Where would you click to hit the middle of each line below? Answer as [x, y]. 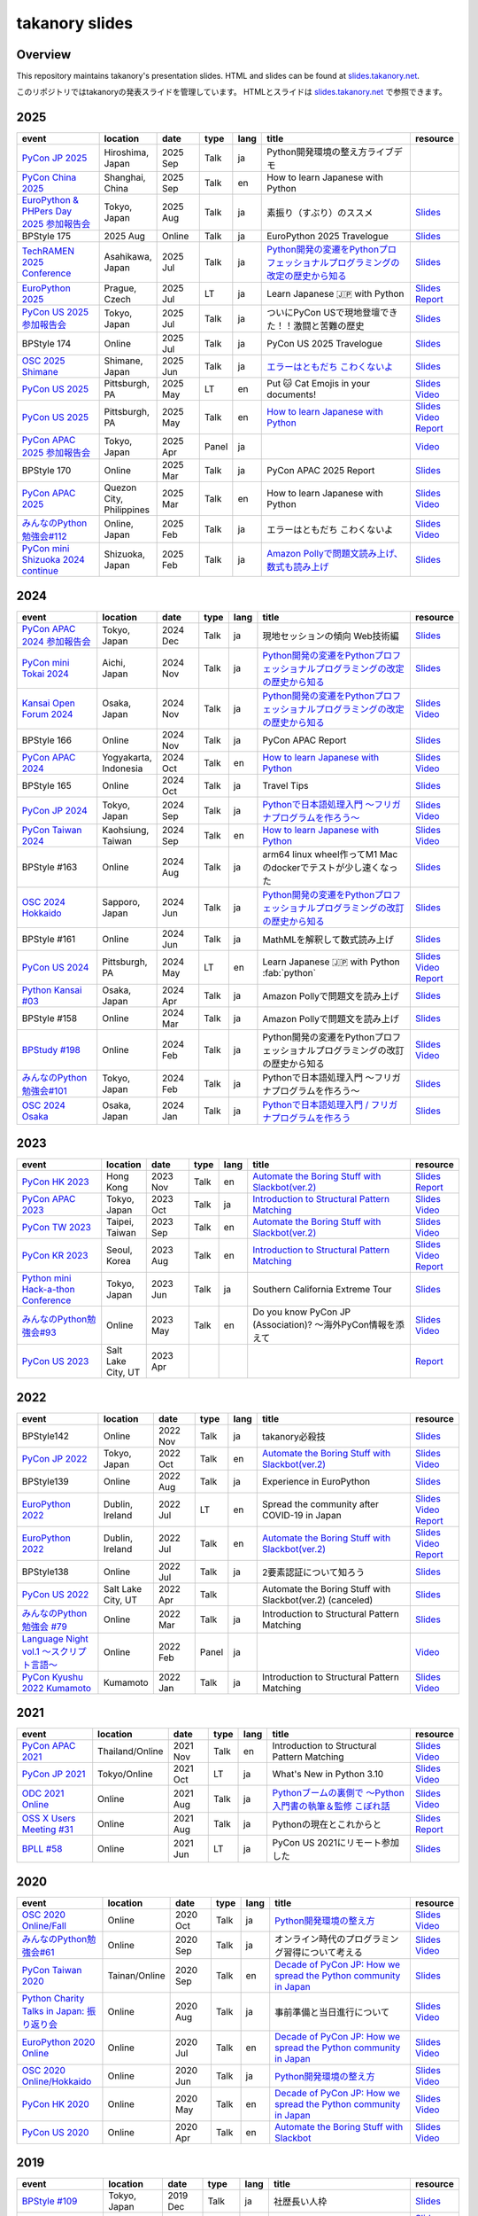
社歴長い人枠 [300, 2202]
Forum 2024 [47, 714]
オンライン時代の [310, 1939]
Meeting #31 [48, 1830]
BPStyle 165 [46, 785]
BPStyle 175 [46, 237]
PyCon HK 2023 [55, 1182]
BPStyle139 [46, 1481]
